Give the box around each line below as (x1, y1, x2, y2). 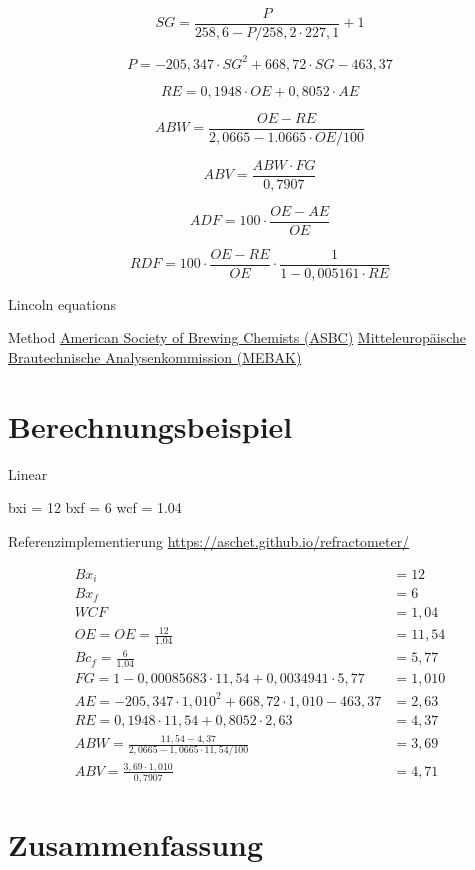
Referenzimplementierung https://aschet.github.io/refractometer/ (8, 530, 410, 551)
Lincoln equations (8, 293, 117, 314)
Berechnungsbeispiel (8, 405, 293, 446)
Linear (8, 463, 48, 484)
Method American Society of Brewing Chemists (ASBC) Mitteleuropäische (8, 327, 467, 348)
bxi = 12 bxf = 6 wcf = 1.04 (8, 497, 182, 518)
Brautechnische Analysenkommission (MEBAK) (8, 347, 302, 367)
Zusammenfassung (8, 823, 264, 864)
